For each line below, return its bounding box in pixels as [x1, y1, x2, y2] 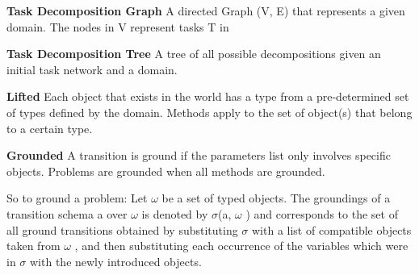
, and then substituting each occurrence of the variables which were [74, 237, 409, 254]
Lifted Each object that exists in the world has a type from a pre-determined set [6, 88, 409, 105]
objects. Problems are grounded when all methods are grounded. [6, 162, 325, 179]
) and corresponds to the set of [245, 205, 398, 222]
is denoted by [141, 205, 208, 222]
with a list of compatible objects [252, 221, 412, 238]
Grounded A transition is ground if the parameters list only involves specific [6, 147, 391, 164]
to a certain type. [6, 119, 93, 136]
